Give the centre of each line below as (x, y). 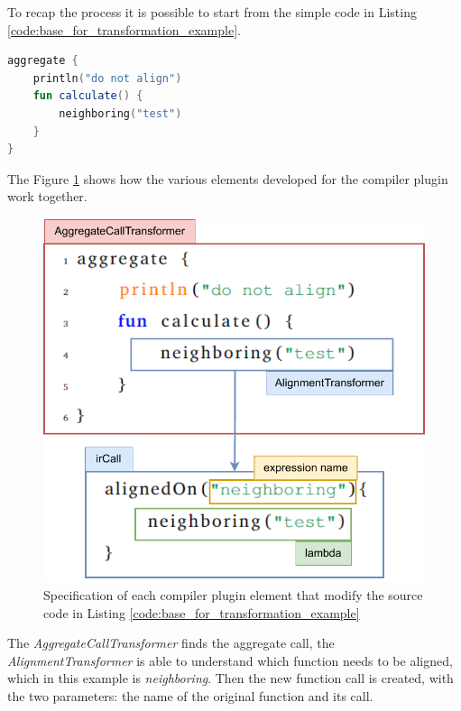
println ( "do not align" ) (107, 78)
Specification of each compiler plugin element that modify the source (233, 595)
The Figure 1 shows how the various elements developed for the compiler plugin (228, 178)
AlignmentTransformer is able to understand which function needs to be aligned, (230, 660)
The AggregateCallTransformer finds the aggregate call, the (171, 643)
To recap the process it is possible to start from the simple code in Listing (212, 12)
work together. (47, 196)
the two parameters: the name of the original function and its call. (190, 696)
